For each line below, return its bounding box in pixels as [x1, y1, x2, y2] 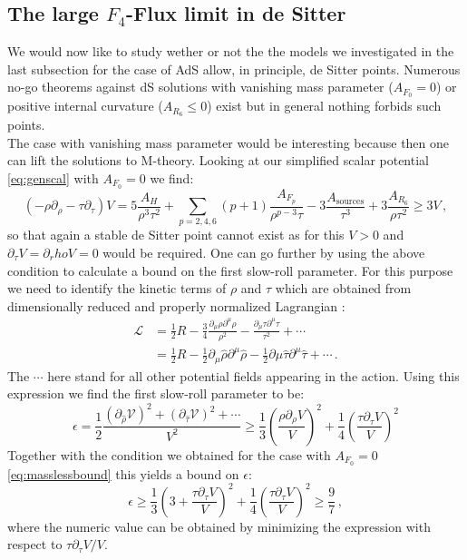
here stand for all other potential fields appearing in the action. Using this [47, 366, 460, 385]
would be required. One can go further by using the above [102, 242, 425, 261]
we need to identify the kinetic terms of [7, 279, 227, 298]
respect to [7, 535, 63, 554]
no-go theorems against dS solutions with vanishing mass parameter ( [7, 77, 394, 96]
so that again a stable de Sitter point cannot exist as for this [7, 225, 345, 244]
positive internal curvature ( [7, 96, 163, 115]
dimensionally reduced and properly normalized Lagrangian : [7, 296, 345, 315]
